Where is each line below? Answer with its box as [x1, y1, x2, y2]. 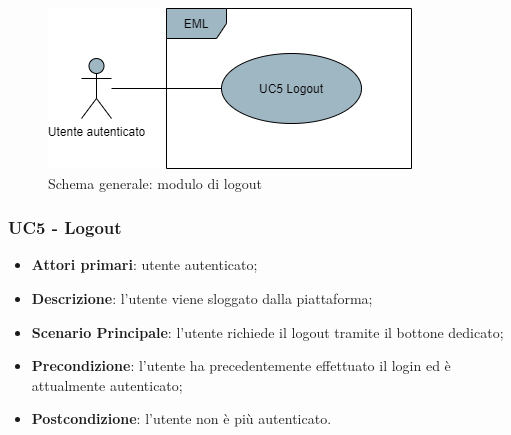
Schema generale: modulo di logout [48, 172, 262, 193]
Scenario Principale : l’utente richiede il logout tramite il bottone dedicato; [31, 321, 504, 342]
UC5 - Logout [8, 215, 122, 240]
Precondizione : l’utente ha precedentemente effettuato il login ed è [31, 355, 451, 376]
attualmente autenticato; [31, 374, 183, 395]
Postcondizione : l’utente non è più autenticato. [31, 408, 332, 429]
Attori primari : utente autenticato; [31, 254, 258, 275]
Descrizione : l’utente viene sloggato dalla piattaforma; [31, 288, 373, 308]
